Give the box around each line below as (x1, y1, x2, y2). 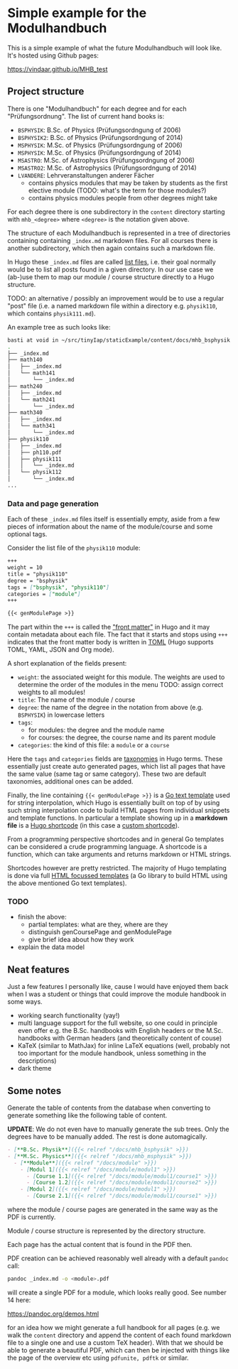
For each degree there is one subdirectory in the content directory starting (7, 207, 225, 216)
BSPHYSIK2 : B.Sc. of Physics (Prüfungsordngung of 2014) (17, 133, 183, 141)
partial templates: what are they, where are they (28, 920, 168, 929)
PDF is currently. (7, 1213, 56, 1221)
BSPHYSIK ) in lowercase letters (17, 710, 105, 719)
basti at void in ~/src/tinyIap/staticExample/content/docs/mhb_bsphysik (7, 336, 231, 344)
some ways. (7, 997, 43, 1006)
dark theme (17, 1064, 52, 1073)
